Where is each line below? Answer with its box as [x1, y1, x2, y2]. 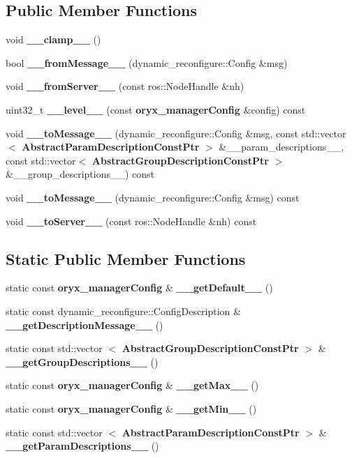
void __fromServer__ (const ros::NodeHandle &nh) [6, 79, 244, 93]
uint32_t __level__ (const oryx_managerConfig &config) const [6, 102, 306, 116]
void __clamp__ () [6, 32, 101, 47]
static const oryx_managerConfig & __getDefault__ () [6, 280, 273, 295]
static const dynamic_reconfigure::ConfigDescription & [6, 303, 241, 318]
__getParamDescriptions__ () [6, 438, 159, 453]
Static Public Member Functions [6, 247, 246, 269]
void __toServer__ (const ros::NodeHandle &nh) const [6, 213, 257, 228]
